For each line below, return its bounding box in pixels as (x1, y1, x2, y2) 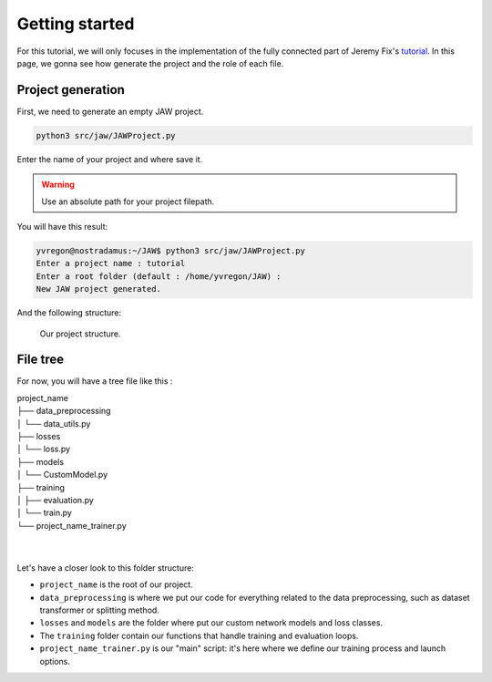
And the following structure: (16, 307, 122, 318)
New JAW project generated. (36, 284, 161, 294)
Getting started (16, 14, 135, 34)
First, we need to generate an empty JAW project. (16, 106, 204, 117)
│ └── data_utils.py (16, 418, 91, 429)
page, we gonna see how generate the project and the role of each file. (16, 57, 284, 68)
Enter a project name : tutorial (36, 258, 186, 269)
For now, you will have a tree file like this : (16, 376, 173, 387)
